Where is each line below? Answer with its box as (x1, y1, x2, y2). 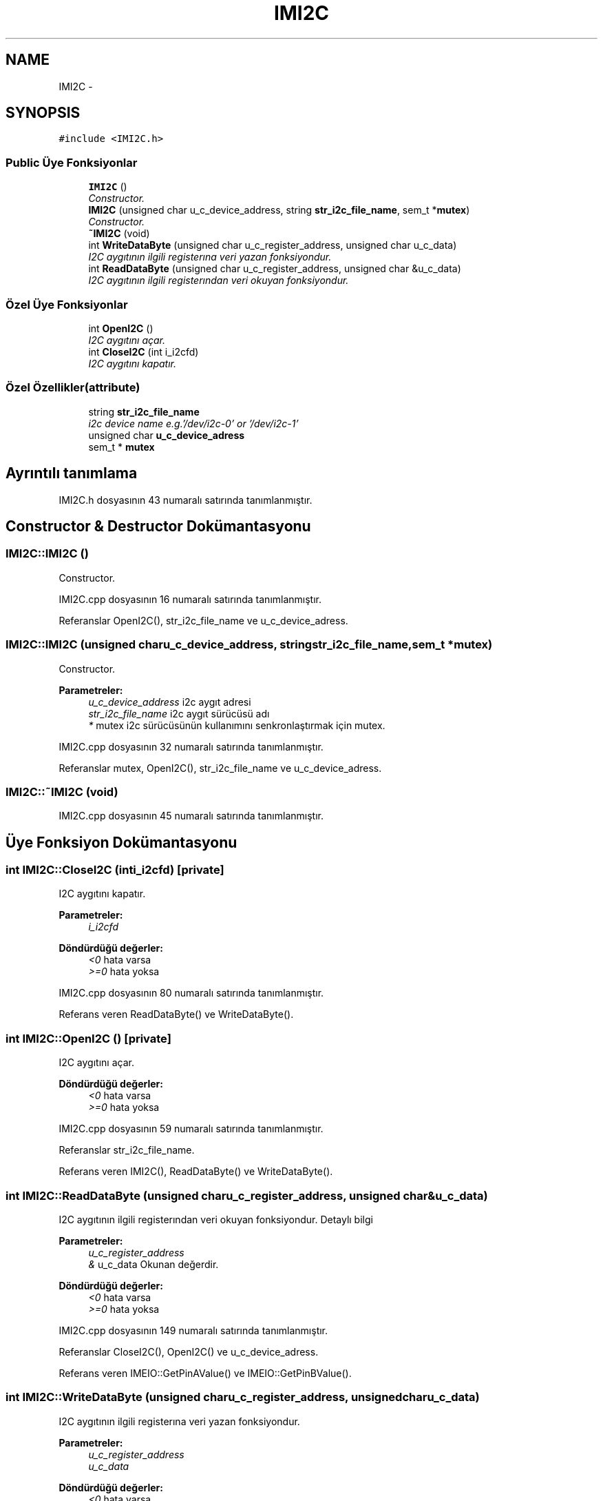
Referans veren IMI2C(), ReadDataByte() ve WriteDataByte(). (59, 1165, 333, 1178)
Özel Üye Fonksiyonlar (6, 297, 128, 312)
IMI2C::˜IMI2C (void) (6, 784, 118, 799)
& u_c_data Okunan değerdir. (88, 1258, 219, 1270)
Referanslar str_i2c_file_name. (59, 1144, 195, 1156)
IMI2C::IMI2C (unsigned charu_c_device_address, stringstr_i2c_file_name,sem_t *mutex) (6, 637, 493, 652)
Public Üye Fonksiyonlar (6, 155, 138, 170)
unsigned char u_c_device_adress (88, 429, 245, 441)
